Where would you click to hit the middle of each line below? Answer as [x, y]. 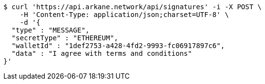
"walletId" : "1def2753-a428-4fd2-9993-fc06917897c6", [118, 46]
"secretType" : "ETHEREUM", [65, 38]
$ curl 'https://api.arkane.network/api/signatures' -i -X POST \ [133, 7]
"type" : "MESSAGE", [51, 30]
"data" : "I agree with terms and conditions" [102, 53]
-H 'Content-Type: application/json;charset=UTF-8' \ [124, 15]
